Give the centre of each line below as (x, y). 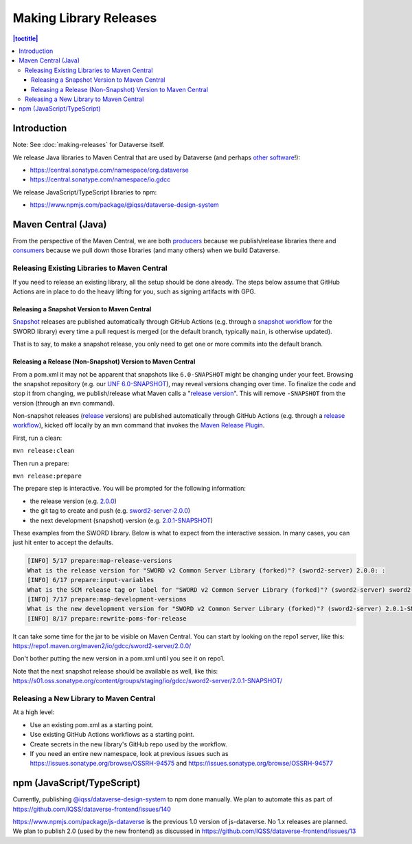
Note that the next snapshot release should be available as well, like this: (115, 671)
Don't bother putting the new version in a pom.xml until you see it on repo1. (119, 658)
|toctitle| (25, 38)
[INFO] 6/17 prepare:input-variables (91, 580)
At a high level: (34, 712)
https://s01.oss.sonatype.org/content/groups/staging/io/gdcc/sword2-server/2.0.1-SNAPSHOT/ (148, 681)
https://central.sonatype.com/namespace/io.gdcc (100, 179)
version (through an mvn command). (64, 403)
